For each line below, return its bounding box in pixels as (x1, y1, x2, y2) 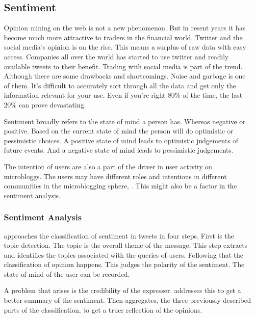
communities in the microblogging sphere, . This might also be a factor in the (4, 181, 237, 191)
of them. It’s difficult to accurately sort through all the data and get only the (4, 80, 236, 90)
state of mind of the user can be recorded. (4, 268, 130, 279)
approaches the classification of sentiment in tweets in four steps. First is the (4, 230, 234, 240)
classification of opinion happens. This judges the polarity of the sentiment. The (4, 259, 245, 269)
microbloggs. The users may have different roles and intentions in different (4, 171, 227, 181)
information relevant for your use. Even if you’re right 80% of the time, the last (4, 90, 243, 100)
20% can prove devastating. (4, 99, 86, 109)
